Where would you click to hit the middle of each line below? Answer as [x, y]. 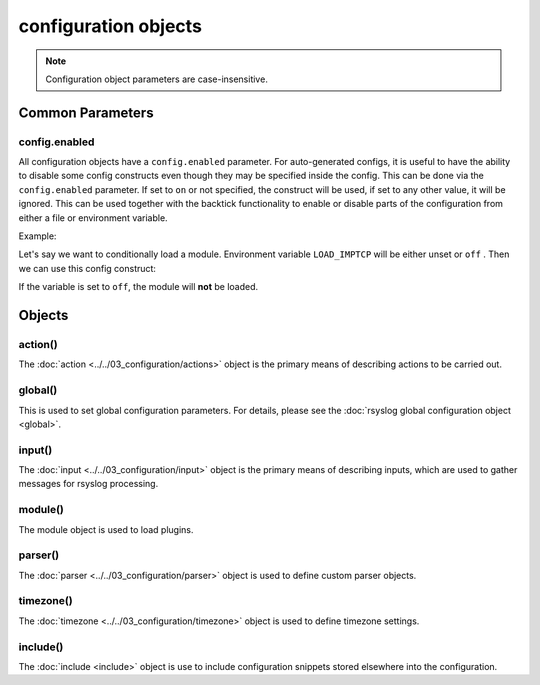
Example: [37, 236]
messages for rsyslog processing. [88, 484]
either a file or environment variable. [93, 217]
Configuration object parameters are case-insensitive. [157, 79]
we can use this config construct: [87, 268]
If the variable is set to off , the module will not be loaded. [138, 287]
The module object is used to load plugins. [106, 529]
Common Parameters [86, 112]
